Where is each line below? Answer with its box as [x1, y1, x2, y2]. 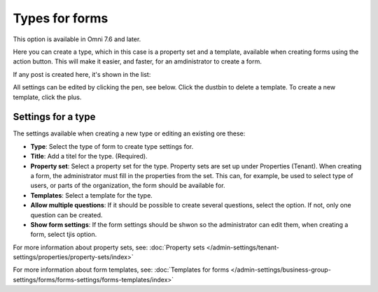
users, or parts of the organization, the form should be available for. [30, 182, 225, 190]
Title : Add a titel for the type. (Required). [30, 152, 148, 161]
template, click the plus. [13, 93, 82, 101]
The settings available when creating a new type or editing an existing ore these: [13, 129, 246, 138]
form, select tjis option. [30, 231, 97, 239]
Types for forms [13, 10, 108, 26]
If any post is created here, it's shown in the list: [13, 70, 151, 78]
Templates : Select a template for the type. [30, 191, 153, 199]
